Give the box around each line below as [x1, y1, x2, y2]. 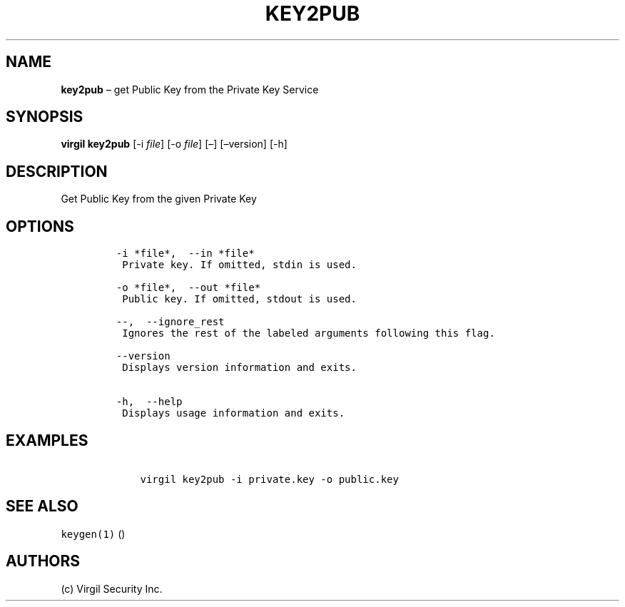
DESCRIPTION [6, 162, 108, 180]
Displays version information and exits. [122, 362, 357, 374]
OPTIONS [6, 217, 74, 235]
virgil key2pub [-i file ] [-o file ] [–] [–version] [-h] [61, 138, 288, 151]
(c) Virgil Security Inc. [61, 582, 163, 595]
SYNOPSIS [6, 108, 83, 126]
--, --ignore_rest [116, 316, 225, 328]
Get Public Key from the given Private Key [61, 193, 257, 205]
